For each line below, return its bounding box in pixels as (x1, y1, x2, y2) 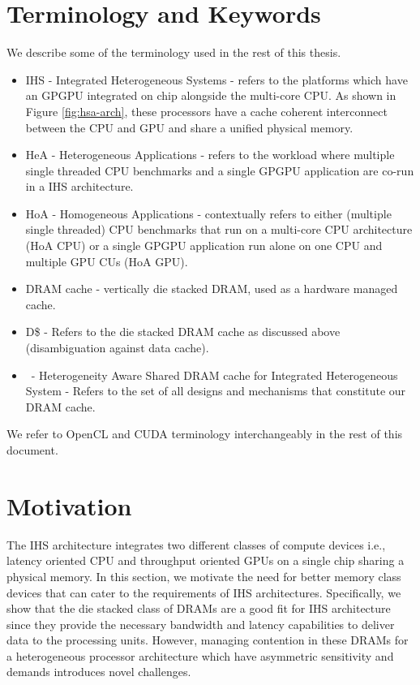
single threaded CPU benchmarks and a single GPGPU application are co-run (25, 162, 414, 179)
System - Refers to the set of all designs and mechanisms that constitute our (25, 382, 406, 399)
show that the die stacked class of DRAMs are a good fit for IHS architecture (6, 600, 391, 617)
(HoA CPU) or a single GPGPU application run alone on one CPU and (25, 237, 383, 254)
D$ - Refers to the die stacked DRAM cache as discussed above (25, 323, 341, 340)
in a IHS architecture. (25, 178, 134, 195)
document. (6, 442, 58, 458)
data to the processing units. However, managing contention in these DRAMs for (6, 631, 409, 648)
